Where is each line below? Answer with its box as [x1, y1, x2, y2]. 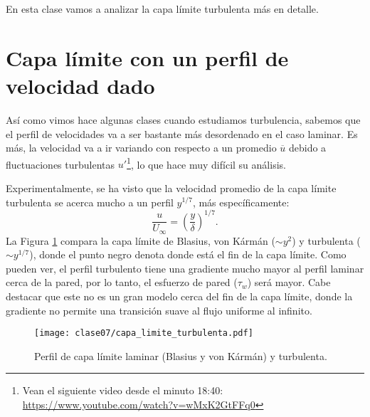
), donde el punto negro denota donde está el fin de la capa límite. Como [29, 247, 347, 262]
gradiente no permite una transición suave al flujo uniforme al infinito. [6, 302, 312, 317]
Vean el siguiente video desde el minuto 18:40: [22, 383, 223, 398]
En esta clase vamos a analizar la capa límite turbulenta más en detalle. [6, 1, 319, 16]
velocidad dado [6, 70, 155, 100]
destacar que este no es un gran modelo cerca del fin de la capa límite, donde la [6, 289, 353, 304]
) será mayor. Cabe [247, 275, 331, 290]
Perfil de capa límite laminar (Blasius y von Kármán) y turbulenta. [34, 348, 327, 363]
